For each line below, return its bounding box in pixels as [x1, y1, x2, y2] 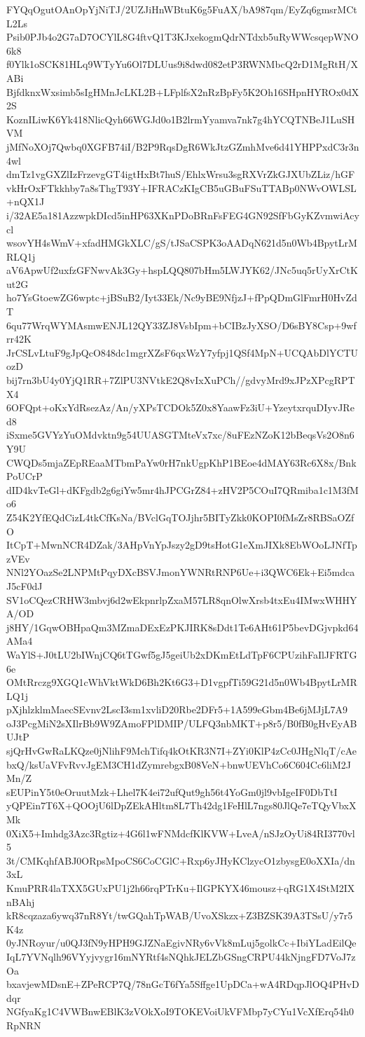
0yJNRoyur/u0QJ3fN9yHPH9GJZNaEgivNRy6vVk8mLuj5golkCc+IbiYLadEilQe [6, 935, 357, 950]
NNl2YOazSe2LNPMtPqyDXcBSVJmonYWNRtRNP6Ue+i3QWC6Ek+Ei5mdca [6, 565, 355, 579]
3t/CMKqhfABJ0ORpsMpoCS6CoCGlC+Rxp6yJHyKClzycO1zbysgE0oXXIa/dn [6, 853, 355, 867]
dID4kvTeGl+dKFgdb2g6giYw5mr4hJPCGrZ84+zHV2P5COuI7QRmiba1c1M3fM [6, 482, 359, 497]
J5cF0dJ [6, 578, 43, 593]
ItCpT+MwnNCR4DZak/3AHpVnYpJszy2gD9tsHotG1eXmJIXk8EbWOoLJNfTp [6, 537, 357, 552]
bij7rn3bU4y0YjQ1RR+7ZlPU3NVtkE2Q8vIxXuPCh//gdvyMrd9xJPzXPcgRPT [6, 373, 355, 387]
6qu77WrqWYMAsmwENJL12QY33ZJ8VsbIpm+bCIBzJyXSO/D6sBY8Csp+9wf [6, 317, 357, 332]
